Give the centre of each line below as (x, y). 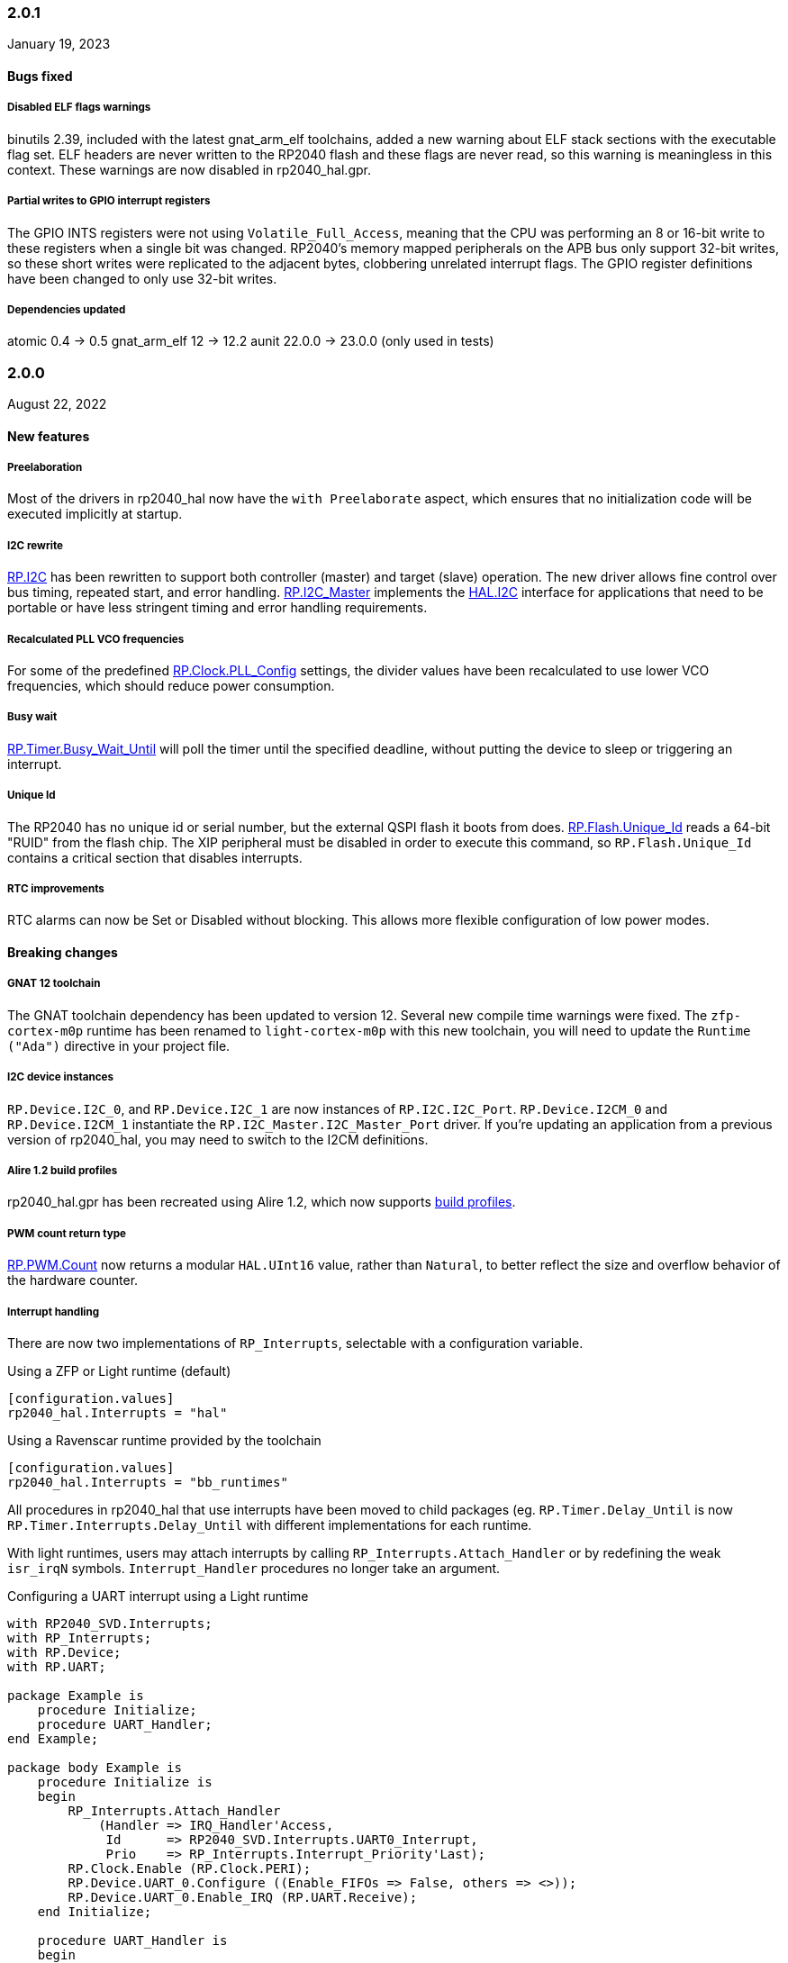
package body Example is (95, 1767)
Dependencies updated (67, 309)
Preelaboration (45, 468)
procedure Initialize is (125, 1782)
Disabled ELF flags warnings (79, 108)
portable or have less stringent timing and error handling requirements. (217, 608)
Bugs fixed (40, 76)
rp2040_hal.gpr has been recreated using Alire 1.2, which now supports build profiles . (262, 1202)
